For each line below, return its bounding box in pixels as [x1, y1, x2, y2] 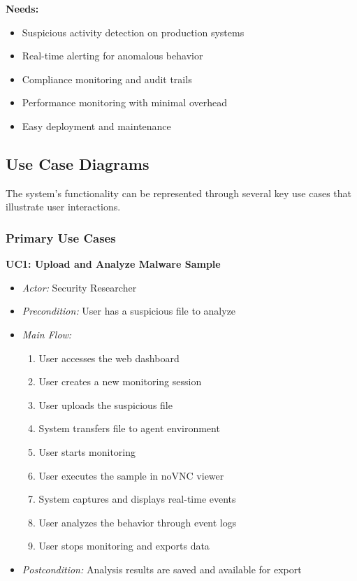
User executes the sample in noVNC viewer [38, 468, 224, 482]
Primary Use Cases [6, 229, 116, 246]
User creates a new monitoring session [38, 374, 202, 389]
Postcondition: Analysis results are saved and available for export [22, 561, 302, 576]
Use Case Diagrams [6, 152, 150, 174]
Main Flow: [22, 327, 72, 341]
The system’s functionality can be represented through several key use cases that [6, 185, 351, 200]
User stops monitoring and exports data [38, 538, 210, 553]
